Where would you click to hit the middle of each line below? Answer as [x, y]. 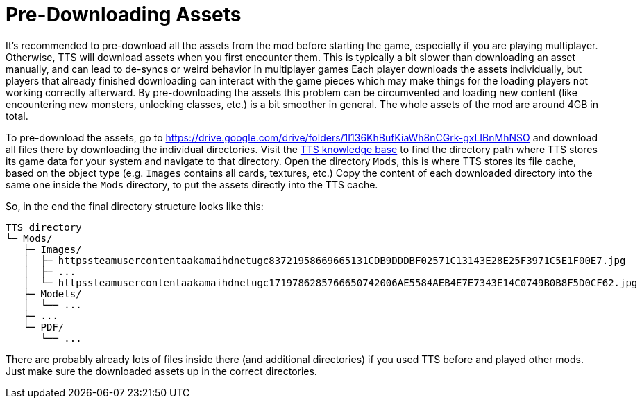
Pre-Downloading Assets [124, 15]
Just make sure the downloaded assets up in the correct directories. [161, 371]
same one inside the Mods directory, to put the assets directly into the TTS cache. [192, 184]
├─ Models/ [52, 293]
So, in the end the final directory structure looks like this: [135, 206]
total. [17, 116]
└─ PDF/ [44, 327]
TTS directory [44, 227]
